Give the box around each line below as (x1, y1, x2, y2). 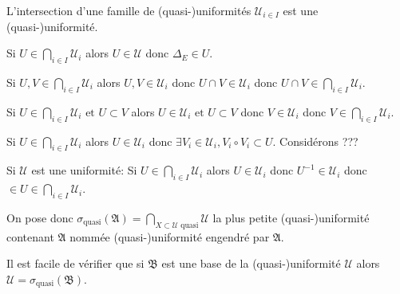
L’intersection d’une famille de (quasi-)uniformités (6, 2, 251, 18)
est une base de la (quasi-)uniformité (161, 255, 341, 272)
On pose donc (6, 209, 73, 225)
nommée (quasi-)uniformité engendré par (69, 228, 270, 245)
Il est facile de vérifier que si (6, 255, 145, 272)
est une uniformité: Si (31, 162, 137, 178)
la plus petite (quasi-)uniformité (212, 209, 370, 225)
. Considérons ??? (272, 132, 358, 149)
